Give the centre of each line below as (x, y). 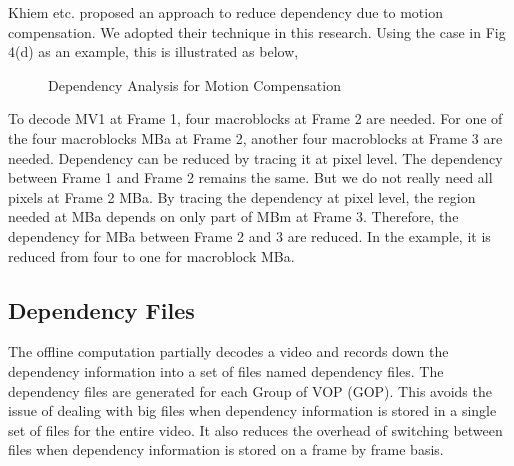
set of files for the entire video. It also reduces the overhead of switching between (255, 429)
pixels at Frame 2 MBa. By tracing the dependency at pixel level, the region (242, 196)
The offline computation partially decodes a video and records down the (228, 351)
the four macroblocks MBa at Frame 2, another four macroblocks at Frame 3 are (255, 137)
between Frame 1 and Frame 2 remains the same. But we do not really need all (250, 177)
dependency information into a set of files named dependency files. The (226, 370)
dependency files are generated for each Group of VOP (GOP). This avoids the (250, 390)
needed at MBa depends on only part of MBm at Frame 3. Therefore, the (233, 216)
